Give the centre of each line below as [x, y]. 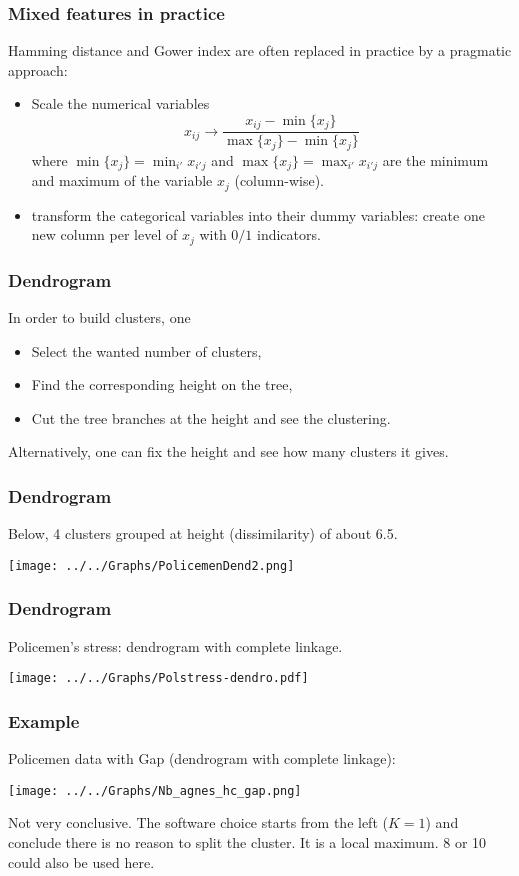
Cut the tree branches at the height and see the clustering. [211, 417]
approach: [38, 69]
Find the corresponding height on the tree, [162, 384]
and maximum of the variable [122, 180]
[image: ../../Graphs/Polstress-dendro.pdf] [158, 678]
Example [44, 720]
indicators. [289, 234]
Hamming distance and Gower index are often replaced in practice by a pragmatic [260, 50]
